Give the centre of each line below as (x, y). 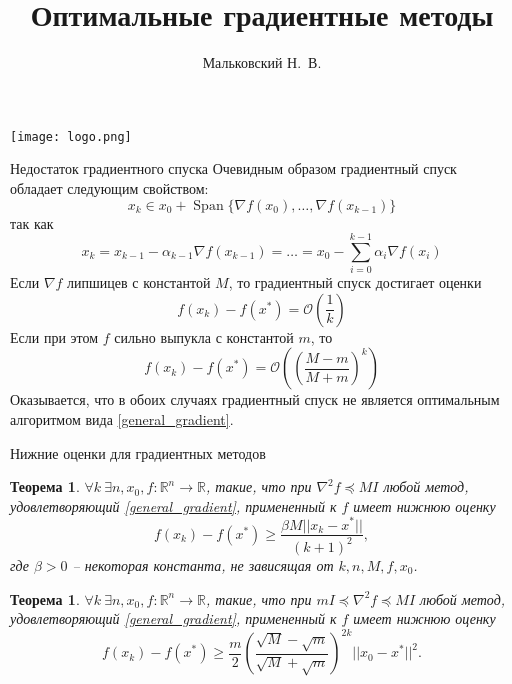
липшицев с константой (139, 282)
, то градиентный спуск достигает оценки (355, 282)
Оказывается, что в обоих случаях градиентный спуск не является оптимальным (255, 399)
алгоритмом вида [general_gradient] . (122, 419)
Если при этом (54, 336)
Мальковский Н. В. (262, 62)
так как (32, 222)
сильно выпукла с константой (204, 336)
